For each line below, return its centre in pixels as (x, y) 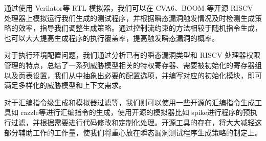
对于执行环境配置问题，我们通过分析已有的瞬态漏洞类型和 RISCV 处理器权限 (132, 55)
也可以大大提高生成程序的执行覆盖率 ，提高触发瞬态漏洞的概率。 (112, 38)
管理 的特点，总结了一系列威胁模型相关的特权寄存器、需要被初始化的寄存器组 (133, 65)
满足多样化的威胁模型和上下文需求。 (65, 85)
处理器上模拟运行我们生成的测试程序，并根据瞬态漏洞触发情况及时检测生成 (129, 18)
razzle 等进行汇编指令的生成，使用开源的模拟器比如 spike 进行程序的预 (135, 112)
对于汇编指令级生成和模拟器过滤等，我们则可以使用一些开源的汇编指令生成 (129, 102)
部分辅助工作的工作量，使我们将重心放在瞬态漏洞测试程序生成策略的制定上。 (133, 132)
